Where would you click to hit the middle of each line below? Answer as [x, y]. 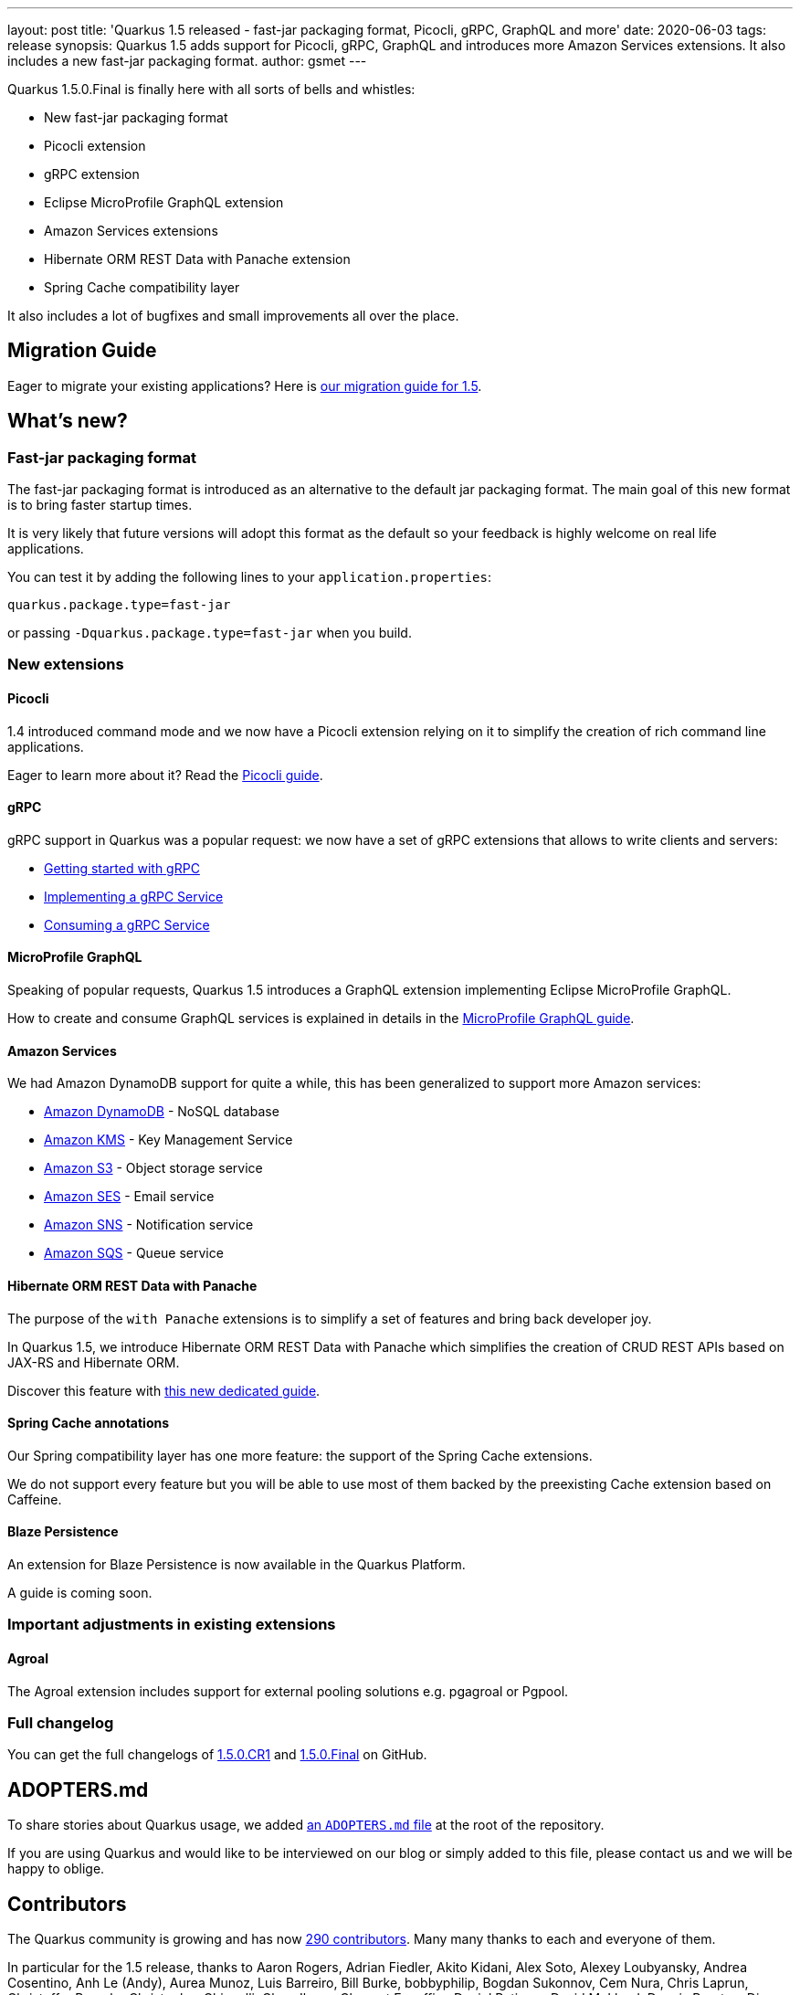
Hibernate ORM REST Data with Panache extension [197, 259]
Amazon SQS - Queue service [134, 1253]
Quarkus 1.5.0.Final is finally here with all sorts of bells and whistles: [211, 89]
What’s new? [68, 421]
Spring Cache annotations [89, 1423]
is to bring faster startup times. [100, 505]
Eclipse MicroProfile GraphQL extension [164, 202]
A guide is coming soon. [80, 1592]
